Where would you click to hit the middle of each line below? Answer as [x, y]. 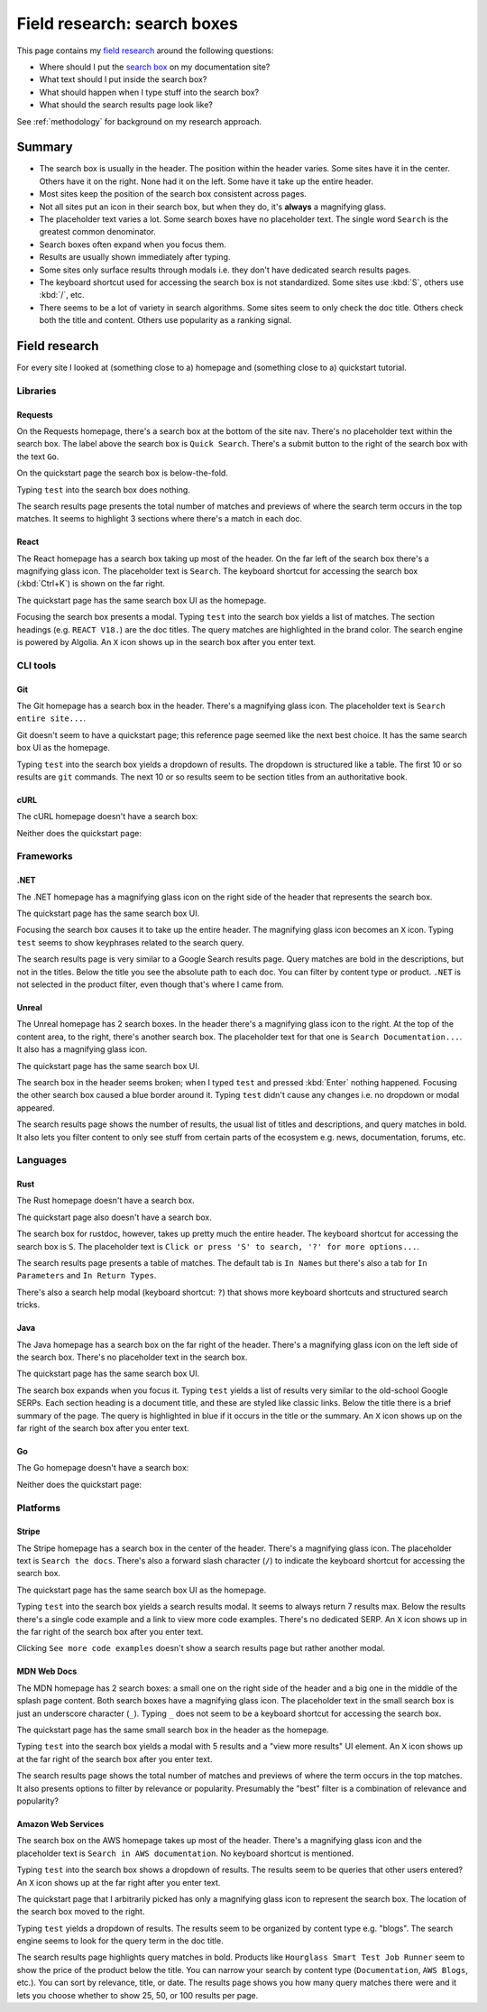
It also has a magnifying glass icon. [82, 1049]
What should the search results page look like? [126, 105]
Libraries [37, 391]
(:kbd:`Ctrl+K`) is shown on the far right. [91, 584]
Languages [42, 1160]
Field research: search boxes [127, 23]
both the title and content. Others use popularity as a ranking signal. [165, 320]
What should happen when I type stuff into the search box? [149, 92]
